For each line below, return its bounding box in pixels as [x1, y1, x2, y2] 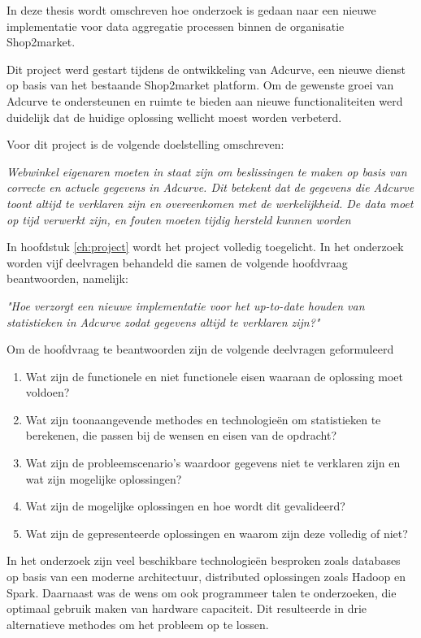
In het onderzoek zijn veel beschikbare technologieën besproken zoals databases [7, 552, 401, 569]
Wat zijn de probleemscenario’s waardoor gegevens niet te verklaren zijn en [25, 454, 401, 471]
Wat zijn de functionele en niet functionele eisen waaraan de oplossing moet [25, 367, 404, 384]
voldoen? [25, 384, 70, 401]
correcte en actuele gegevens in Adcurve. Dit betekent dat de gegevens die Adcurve [7, 179, 414, 196]
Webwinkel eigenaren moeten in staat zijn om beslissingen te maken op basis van [7, 163, 407, 180]
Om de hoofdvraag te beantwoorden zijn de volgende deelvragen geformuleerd [7, 341, 394, 358]
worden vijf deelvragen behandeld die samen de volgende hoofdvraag [7, 254, 348, 271]
